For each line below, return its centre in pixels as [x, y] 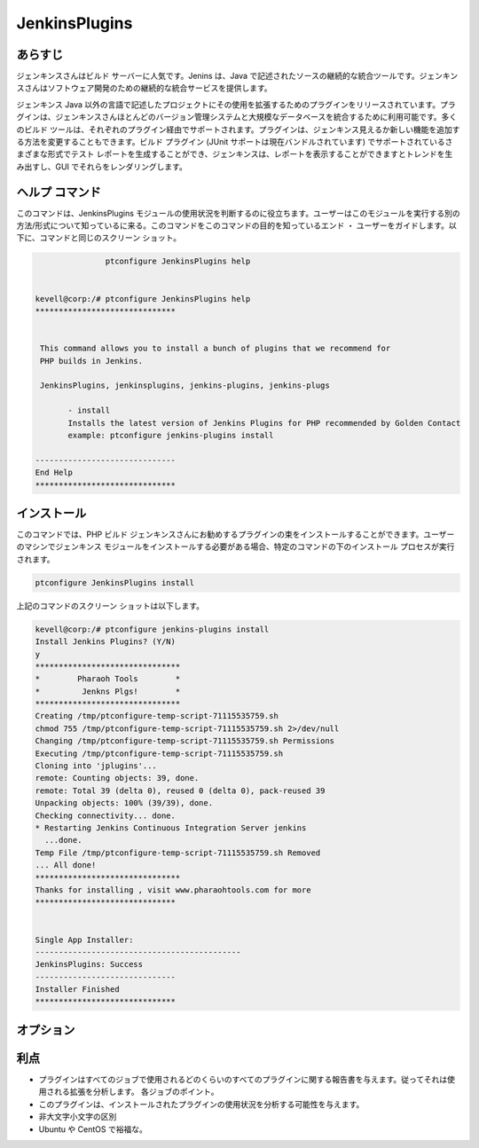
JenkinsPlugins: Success [89, 964]
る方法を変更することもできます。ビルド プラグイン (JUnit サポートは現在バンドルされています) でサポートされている [231, 142]
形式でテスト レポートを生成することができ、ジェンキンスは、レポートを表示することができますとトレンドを [246, 154]
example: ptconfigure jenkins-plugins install [171, 435]
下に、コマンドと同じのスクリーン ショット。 [99, 238]
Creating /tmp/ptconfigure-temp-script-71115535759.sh [157, 716]
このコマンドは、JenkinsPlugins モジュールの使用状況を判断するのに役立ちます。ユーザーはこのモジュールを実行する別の [238, 213]
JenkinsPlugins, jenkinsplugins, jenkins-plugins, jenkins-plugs [185, 385]
